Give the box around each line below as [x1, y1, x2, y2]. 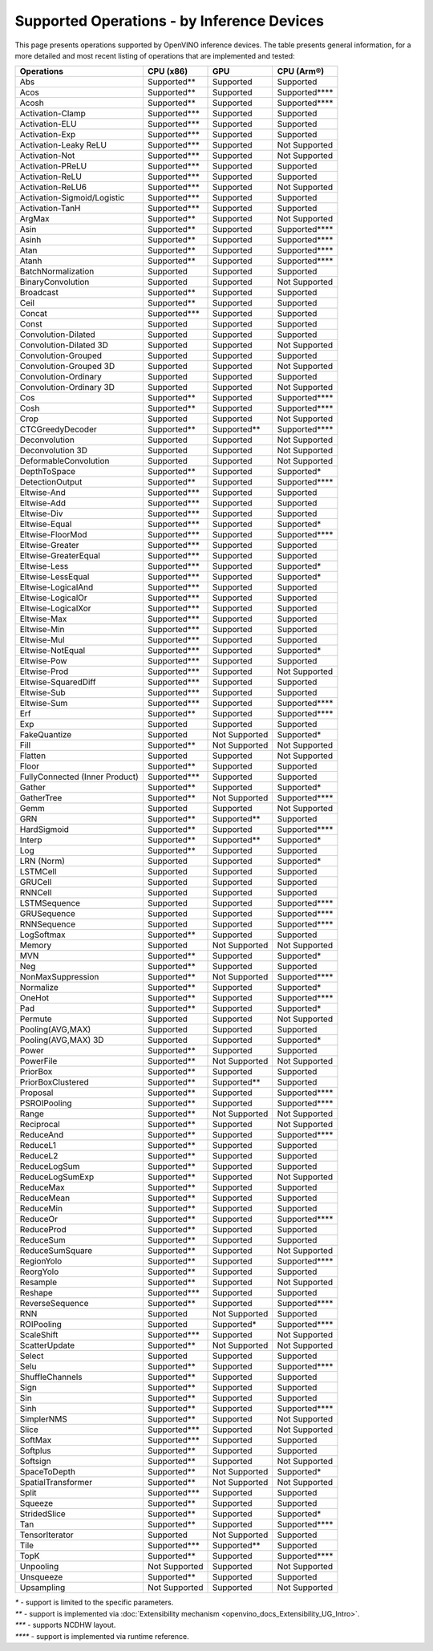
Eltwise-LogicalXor [19, 602, 91, 614]
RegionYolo [19, 1255, 63, 1267]
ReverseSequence [19, 1298, 89, 1309]
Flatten [19, 750, 47, 761]
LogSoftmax [19, 929, 66, 940]
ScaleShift [19, 1329, 59, 1341]
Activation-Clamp [19, 108, 86, 120]
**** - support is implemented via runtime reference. [14, 1631, 189, 1641]
